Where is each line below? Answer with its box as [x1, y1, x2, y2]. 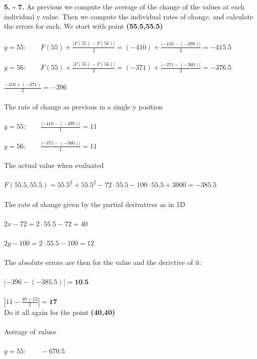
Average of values [4, 326, 56, 336]
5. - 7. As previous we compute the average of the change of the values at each [4, 1, 245, 11]
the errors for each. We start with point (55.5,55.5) [4, 21, 163, 31]
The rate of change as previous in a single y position [4, 101, 163, 111]
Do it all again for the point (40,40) [4, 307, 115, 317]
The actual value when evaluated [4, 160, 104, 170]
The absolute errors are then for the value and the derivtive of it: [4, 257, 202, 267]
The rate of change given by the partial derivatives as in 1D [4, 199, 186, 209]
